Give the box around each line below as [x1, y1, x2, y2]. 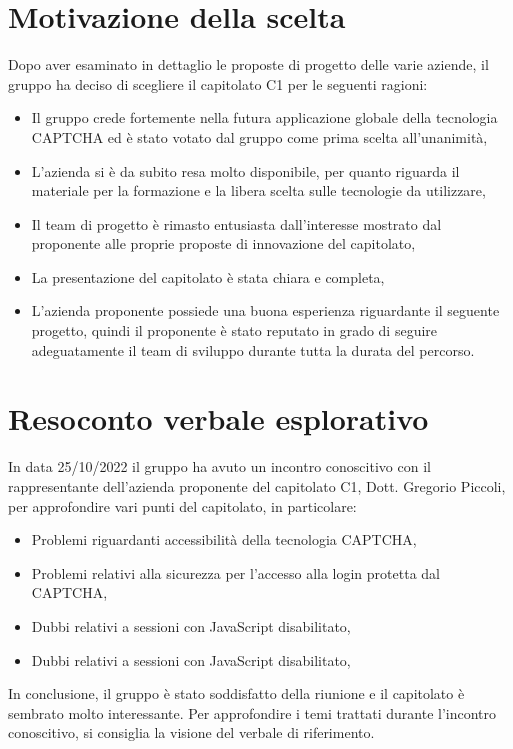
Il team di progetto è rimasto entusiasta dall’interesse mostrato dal [31, 213, 442, 234]
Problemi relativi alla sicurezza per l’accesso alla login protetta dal [31, 562, 440, 583]
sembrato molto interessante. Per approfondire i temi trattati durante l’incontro [8, 702, 497, 723]
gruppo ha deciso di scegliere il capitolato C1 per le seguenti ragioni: [8, 73, 428, 94]
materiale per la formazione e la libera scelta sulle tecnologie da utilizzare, [31, 180, 486, 201]
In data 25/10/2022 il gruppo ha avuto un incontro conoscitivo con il [8, 456, 431, 477]
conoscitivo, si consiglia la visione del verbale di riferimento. [8, 722, 375, 743]
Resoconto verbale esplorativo [8, 398, 429, 439]
